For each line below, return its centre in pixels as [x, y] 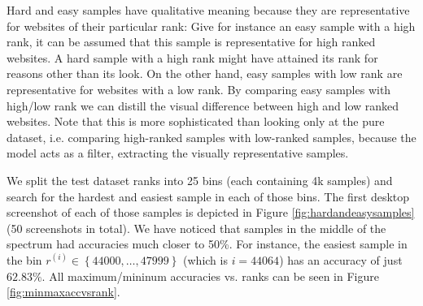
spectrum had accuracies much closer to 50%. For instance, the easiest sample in [207, 244]
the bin [24, 259]
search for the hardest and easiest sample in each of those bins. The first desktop [208, 196]
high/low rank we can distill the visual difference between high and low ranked [203, 105]
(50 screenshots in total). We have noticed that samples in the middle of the [196, 228]
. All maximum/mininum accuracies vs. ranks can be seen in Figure [210, 276]
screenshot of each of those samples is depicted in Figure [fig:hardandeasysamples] [211, 212]
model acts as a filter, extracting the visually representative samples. [178, 153]
